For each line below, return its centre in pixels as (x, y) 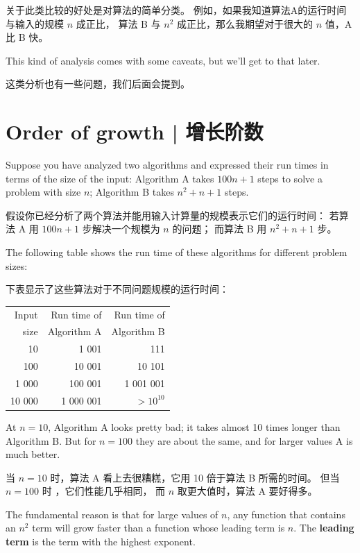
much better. (33, 454)
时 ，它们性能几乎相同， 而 (104, 491)
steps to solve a (290, 178)
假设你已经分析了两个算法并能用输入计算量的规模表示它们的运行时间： (166, 215)
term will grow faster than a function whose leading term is (158, 528)
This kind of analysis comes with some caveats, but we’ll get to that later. (163, 60)
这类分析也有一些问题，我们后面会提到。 (98, 84)
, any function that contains (286, 514)
